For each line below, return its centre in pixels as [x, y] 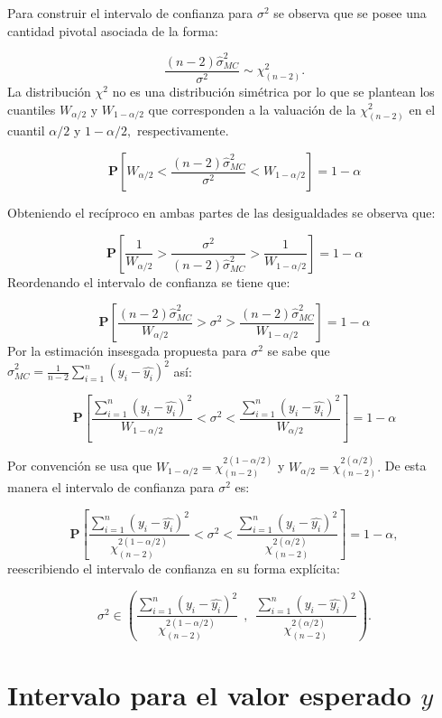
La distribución [49, 91]
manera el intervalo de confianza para [111, 487]
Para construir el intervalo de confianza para [130, 13]
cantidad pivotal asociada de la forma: [113, 30]
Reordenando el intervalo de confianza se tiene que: [149, 281]
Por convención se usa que [80, 466]
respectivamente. [183, 131]
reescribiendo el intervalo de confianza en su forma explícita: [174, 569]
